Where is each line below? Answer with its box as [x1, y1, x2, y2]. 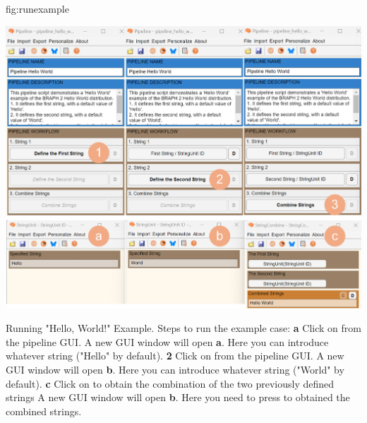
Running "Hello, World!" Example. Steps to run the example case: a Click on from [6, 321, 361, 335]
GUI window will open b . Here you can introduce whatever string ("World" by [6, 362, 344, 377]
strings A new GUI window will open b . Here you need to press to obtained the [6, 390, 350, 405]
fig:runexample [6, 1, 69, 16]
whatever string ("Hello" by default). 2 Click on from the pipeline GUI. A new [6, 348, 344, 363]
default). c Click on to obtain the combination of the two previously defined [6, 376, 335, 391]
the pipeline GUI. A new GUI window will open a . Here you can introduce [6, 334, 329, 349]
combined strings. [6, 403, 82, 418]
